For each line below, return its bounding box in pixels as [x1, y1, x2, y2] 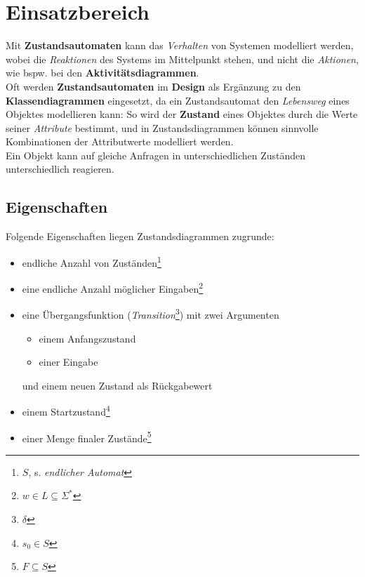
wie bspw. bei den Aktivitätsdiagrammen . [6, 65, 199, 80]
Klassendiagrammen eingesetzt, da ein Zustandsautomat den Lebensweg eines [6, 93, 350, 107]
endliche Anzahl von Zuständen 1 [22, 253, 161, 270]
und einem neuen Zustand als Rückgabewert [22, 378, 213, 392]
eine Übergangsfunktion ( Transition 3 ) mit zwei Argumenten [22, 305, 279, 322]
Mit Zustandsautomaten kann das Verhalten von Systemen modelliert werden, [6, 38, 354, 53]
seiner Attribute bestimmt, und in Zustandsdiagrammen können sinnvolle [6, 120, 319, 135]
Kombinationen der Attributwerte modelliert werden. [6, 134, 234, 149]
